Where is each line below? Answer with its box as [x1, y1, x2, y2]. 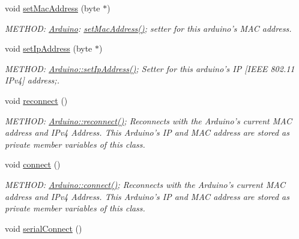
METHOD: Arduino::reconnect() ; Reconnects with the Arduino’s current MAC [5, 114, 292, 127]
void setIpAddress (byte [5, 42, 92, 55]
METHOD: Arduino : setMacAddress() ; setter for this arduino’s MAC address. [5, 22, 292, 34]
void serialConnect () [5, 222, 82, 234]
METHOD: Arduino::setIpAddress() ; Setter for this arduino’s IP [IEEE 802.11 [5, 62, 295, 74]
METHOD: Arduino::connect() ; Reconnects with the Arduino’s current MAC [5, 178, 286, 190]
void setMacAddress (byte [5, 2, 100, 14]
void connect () [5, 158, 61, 171]
